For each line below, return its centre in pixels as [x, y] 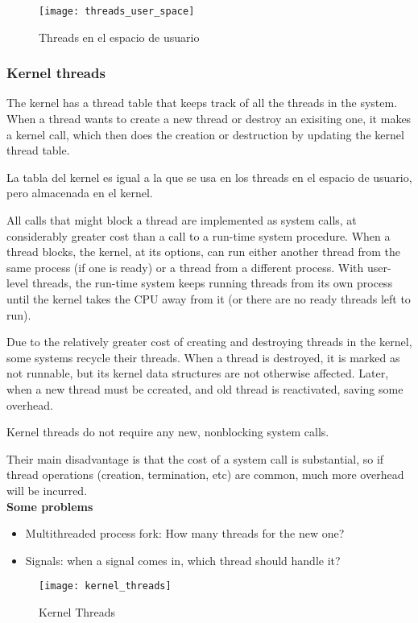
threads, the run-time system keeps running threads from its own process [212, 283]
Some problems [50, 506]
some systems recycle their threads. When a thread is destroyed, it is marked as [203, 357]
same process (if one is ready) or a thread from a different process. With [185, 267]
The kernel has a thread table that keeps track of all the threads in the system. [202, 103]
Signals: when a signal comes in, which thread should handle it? [183, 560]
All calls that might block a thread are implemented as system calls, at [182, 220]
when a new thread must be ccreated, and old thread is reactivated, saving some [205, 388]
